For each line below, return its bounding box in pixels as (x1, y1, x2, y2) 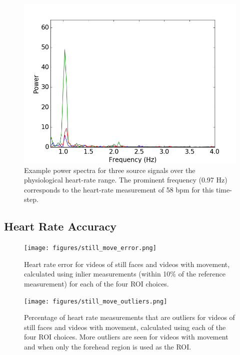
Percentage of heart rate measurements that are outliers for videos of (24, 312, 235, 322)
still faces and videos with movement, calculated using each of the (24, 321, 226, 332)
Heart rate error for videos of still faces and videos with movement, (24, 258, 230, 269)
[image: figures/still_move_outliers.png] (24, 297, 167, 305)
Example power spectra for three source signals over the (24, 164, 195, 175)
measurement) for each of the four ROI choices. (24, 278, 169, 289)
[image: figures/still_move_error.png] (24, 244, 156, 252)
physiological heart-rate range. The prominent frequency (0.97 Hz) (24, 174, 227, 185)
